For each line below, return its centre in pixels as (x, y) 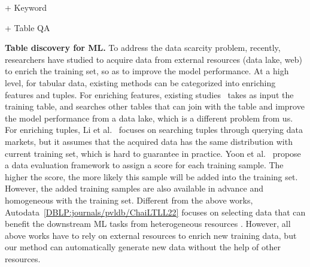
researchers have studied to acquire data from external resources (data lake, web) (154, 59)
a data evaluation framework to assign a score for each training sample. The (144, 165)
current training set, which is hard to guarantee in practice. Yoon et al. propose (153, 153)
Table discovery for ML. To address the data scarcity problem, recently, (143, 48)
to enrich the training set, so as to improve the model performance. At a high (147, 71)
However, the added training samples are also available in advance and (134, 188)
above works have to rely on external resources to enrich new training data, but (151, 235)
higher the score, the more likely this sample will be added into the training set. (151, 176)
